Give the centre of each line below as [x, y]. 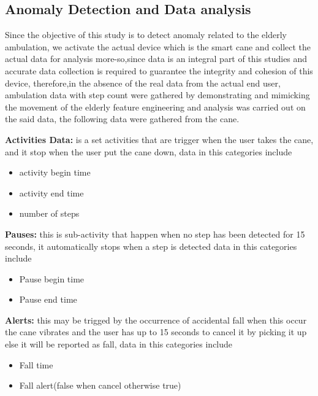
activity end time [51, 192]
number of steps [49, 213]
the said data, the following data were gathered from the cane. [122, 119]
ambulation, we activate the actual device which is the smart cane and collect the [158, 46]
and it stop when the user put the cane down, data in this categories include [149, 151]
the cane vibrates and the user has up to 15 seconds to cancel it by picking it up [156, 332]
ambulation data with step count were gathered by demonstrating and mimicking [157, 95]
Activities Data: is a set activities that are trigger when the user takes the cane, [159, 139]
